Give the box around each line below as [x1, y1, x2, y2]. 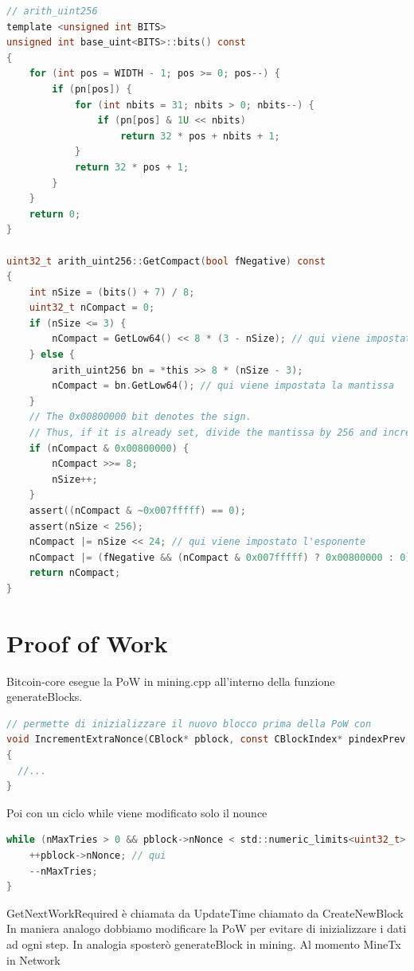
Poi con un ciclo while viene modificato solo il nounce [6, 804, 268, 820]
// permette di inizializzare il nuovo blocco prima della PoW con [6, 718, 372, 730]
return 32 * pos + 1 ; [74, 161, 189, 173]
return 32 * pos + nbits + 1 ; [120, 130, 280, 142]
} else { [29, 349, 75, 361]
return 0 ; [29, 208, 81, 220]
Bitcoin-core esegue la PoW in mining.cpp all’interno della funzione [6, 672, 335, 689]
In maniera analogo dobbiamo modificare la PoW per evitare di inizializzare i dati [6, 920, 407, 937]
